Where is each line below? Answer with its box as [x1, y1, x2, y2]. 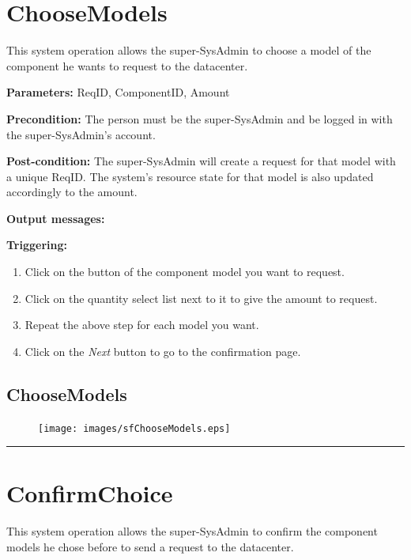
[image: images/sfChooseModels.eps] [38, 422, 231, 434]
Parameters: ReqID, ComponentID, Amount [6, 84, 230, 100]
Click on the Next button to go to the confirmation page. [25, 342, 301, 359]
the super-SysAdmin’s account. [6, 126, 156, 142]
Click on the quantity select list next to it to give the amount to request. [25, 289, 378, 306]
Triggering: [6, 236, 67, 253]
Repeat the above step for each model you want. [25, 316, 259, 333]
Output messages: [6, 210, 105, 226]
